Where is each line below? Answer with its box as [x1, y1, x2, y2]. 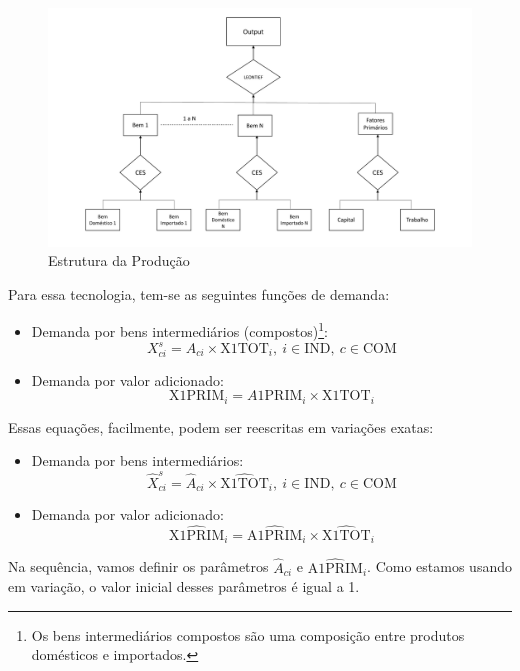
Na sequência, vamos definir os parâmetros [8, 556, 269, 577]
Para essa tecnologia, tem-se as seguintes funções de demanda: [8, 283, 390, 304]
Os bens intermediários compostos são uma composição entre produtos [31, 624, 465, 645]
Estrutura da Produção [48, 250, 190, 271]
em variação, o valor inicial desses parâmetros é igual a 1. [8, 576, 360, 597]
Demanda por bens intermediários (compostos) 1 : [31, 318, 328, 341]
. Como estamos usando [367, 556, 512, 577]
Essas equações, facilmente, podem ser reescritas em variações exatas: [8, 416, 434, 437]
